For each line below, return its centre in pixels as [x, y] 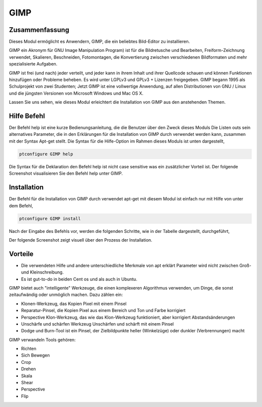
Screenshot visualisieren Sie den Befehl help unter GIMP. [66, 173]
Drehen [29, 369]
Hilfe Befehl [27, 116]
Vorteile [21, 254]
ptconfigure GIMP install [50, 219]
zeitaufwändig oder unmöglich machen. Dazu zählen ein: [66, 295]
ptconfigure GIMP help [46, 154]
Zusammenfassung [39, 30]
